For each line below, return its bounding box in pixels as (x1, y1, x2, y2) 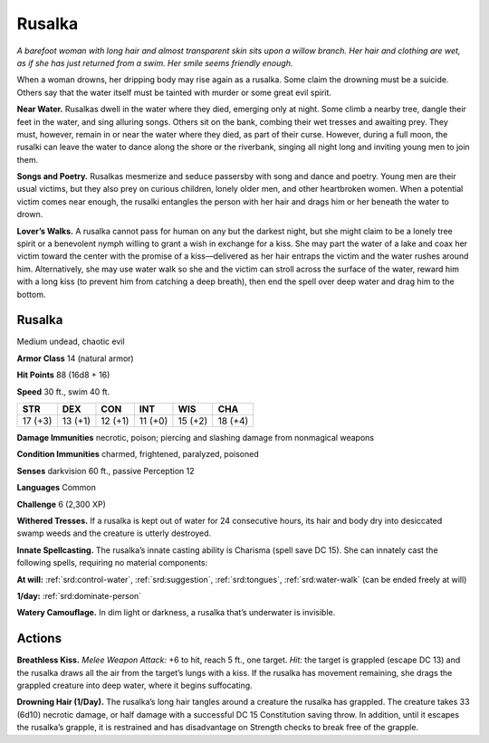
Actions (16, 631, 62, 646)
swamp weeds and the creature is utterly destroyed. (16, 528, 212, 538)
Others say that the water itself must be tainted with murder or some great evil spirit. (16, 87, 332, 98)
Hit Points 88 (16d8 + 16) (16, 369, 110, 380)
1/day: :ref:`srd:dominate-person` (16, 590, 142, 601)
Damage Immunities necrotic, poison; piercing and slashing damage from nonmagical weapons (16, 433, 375, 443)
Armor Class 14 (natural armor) (16, 353, 135, 364)
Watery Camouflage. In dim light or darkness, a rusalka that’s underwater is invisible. (16, 607, 336, 618)
